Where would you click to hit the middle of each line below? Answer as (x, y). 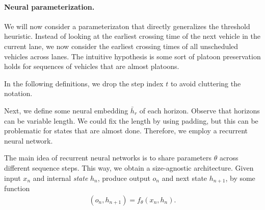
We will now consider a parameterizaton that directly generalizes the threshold (127, 26)
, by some (240, 178)
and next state (184, 178)
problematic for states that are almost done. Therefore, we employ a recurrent (126, 131)
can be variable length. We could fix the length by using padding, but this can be (131, 120)
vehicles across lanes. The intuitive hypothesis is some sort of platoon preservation (132, 56)
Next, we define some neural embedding (66, 110)
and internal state (60, 178)
